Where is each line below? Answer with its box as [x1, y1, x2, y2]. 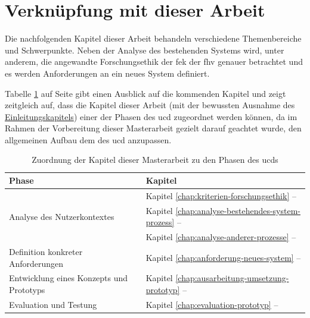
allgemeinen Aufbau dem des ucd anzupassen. [5, 133, 172, 146]
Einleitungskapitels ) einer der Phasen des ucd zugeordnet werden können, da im [5, 110, 297, 122]
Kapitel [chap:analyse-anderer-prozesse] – [145, 231, 296, 243]
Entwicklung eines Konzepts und [9, 272, 128, 284]
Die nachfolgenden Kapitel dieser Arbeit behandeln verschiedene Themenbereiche [5, 32, 302, 45]
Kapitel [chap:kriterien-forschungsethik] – [145, 189, 296, 201]
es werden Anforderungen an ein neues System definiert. [5, 67, 210, 79]
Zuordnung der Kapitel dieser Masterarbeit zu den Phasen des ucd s [32, 153, 278, 166]
